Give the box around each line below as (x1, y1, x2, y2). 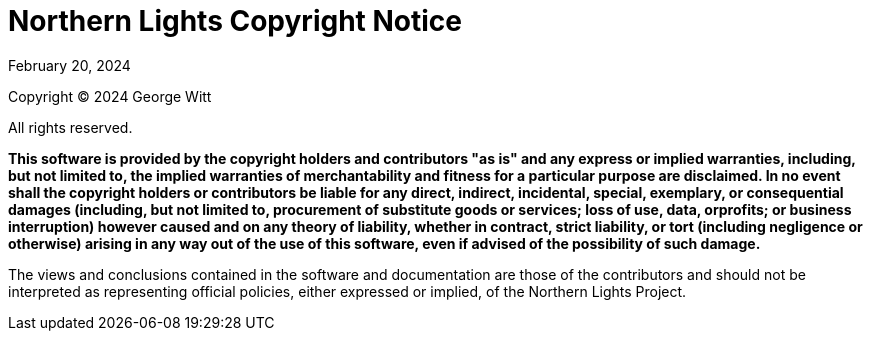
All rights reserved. (8, 118, 133, 136)
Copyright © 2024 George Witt (8, 87, 212, 105)
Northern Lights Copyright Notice (8, 4, 462, 38)
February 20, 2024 (8, 56, 131, 74)
